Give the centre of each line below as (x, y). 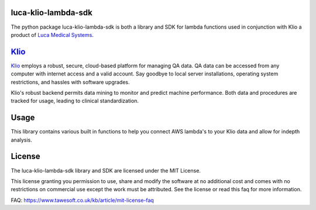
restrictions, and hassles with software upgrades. (70, 82)
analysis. (21, 140)
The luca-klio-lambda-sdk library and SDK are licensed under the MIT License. (106, 170)
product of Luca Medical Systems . (52, 35)
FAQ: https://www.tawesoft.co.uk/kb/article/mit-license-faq (83, 200)
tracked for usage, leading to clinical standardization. (75, 101)
